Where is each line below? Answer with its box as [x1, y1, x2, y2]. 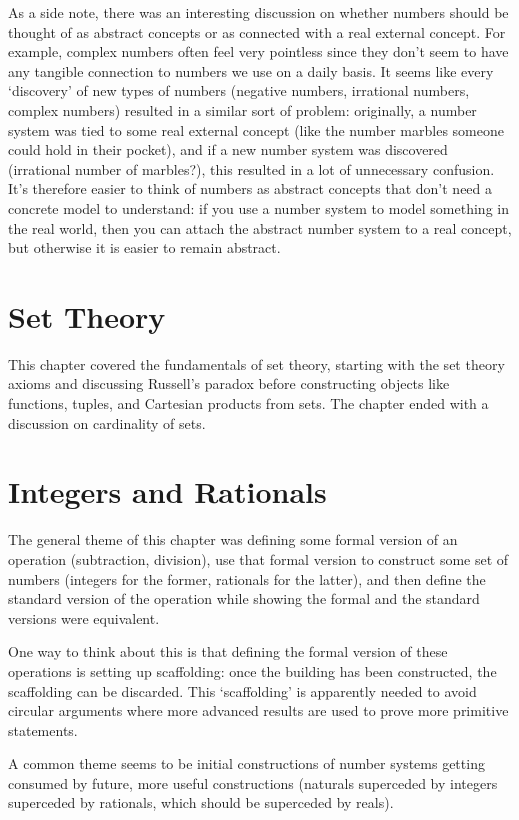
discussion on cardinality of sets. [8, 412, 206, 433]
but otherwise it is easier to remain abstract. [8, 237, 281, 258]
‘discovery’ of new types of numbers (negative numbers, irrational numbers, [8, 80, 470, 101]
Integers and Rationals [8, 471, 327, 512]
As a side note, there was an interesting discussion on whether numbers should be [8, 2, 509, 22]
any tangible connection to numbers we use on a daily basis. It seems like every [8, 60, 494, 81]
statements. [8, 719, 78, 740]
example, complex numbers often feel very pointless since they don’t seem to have [8, 41, 509, 62]
